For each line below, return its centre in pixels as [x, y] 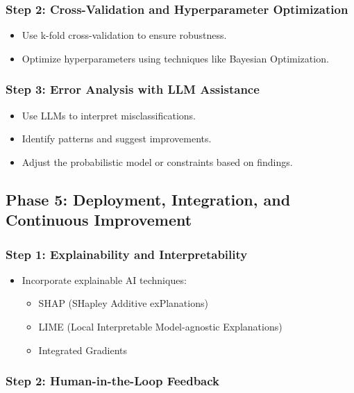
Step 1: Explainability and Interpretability [127, 254]
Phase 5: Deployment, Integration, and [148, 199]
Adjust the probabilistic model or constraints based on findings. [157, 161]
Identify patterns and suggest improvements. [117, 139]
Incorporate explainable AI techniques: [104, 279]
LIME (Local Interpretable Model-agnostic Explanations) [160, 326]
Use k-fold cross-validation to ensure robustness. [124, 35]
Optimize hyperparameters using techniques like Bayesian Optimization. [175, 58]
